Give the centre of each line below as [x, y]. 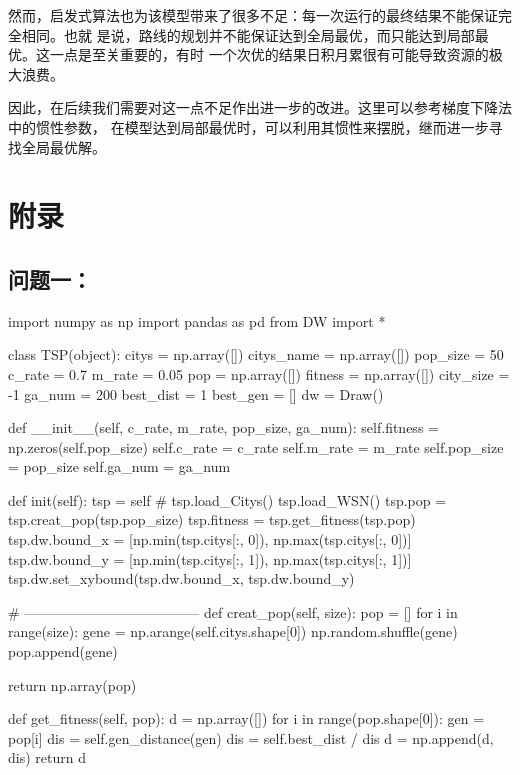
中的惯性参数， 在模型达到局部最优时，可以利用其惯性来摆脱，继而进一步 [248, 126]
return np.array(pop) [72, 684]
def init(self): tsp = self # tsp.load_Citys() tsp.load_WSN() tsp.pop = [227, 499]
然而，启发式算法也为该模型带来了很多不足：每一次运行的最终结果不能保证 [253, 15]
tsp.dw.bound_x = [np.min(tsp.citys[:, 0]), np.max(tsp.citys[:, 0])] [210, 539]
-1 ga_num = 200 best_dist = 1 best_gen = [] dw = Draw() [196, 393]
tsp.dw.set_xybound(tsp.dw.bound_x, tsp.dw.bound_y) [181, 578]
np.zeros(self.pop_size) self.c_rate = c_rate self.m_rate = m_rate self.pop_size [256, 446]
